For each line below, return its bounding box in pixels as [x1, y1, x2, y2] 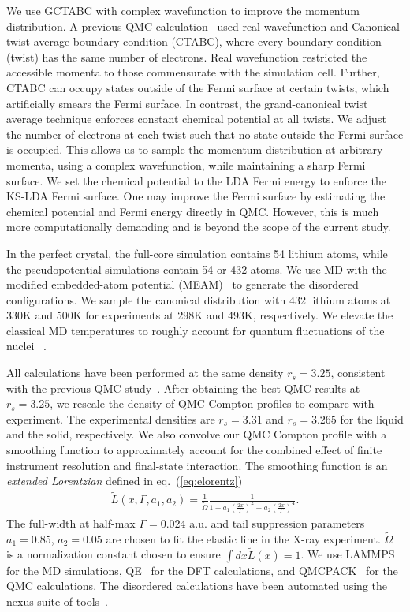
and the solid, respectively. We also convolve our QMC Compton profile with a [6, 426, 387, 442]
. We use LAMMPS [300, 546, 395, 562]
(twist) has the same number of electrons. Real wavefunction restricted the [6, 48, 367, 65]
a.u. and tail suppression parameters [189, 514, 365, 531]
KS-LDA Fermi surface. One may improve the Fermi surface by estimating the [6, 188, 386, 204]
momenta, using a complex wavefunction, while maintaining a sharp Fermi [6, 156, 366, 173]
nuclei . [6, 338, 47, 354]
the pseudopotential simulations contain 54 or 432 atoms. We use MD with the [6, 260, 387, 277]
